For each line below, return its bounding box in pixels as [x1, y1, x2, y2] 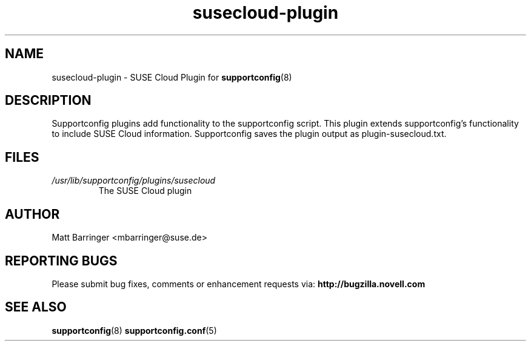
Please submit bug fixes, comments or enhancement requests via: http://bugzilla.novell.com [52, 278, 426, 289]
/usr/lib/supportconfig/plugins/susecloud [52, 175, 216, 186]
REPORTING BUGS [5, 253, 118, 268]
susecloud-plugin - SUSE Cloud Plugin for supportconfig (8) [52, 72, 292, 82]
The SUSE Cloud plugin [98, 185, 192, 196]
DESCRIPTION [5, 93, 92, 108]
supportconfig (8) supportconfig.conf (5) [52, 325, 217, 336]
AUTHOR [5, 206, 60, 222]
